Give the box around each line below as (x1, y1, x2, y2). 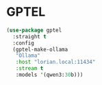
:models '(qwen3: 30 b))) (15, 71, 84, 79)
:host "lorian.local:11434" (15, 59, 96, 66)
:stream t (15, 65, 44, 72)
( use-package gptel (6, 27, 62, 34)
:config (12, 39, 35, 47)
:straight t (12, 33, 47, 40)
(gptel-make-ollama (12, 46, 68, 53)
